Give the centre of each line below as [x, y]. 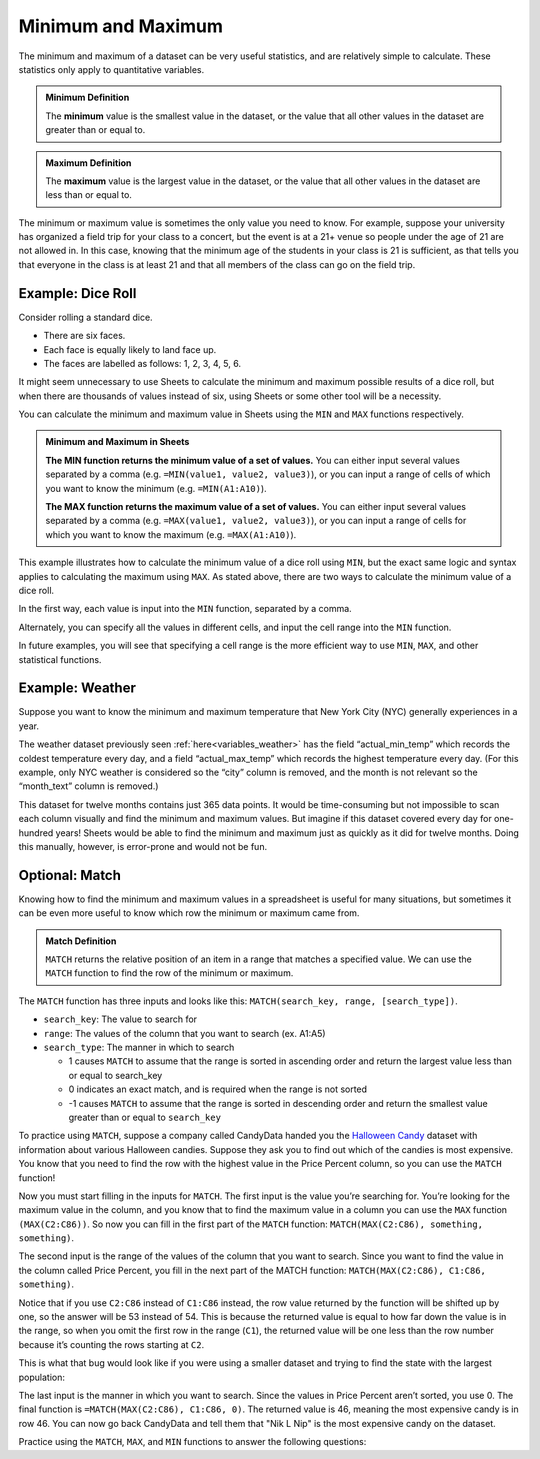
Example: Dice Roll [77, 293]
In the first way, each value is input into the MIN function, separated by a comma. [185, 609]
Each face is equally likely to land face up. [130, 349]
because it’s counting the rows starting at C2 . [111, 1344]
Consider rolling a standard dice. [86, 317]
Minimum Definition [87, 97]
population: [41, 1377]
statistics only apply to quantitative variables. [111, 69]
